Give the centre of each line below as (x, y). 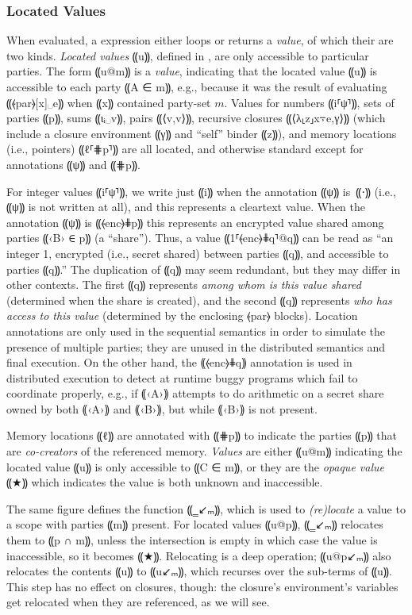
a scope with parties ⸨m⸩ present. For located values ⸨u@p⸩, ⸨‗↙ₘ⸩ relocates (195, 524)
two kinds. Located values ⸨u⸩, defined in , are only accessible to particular (188, 55)
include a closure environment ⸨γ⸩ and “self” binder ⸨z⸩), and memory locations (202, 133)
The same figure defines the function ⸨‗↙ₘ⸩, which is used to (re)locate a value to (206, 508)
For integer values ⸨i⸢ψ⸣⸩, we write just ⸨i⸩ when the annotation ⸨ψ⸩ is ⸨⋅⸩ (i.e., (201, 191)
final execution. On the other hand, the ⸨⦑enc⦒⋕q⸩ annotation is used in (179, 362)
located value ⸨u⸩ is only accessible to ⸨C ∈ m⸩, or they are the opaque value (195, 466)
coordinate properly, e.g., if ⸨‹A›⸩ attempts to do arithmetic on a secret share (195, 393)
